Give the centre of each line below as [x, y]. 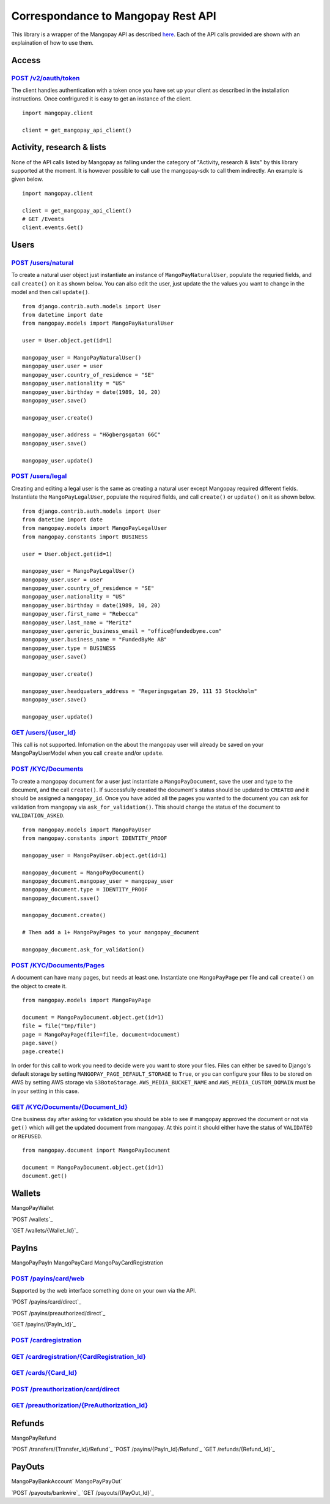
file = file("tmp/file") [59, 1026]
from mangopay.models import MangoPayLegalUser [95, 528]
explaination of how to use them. [53, 42]
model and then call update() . [50, 292]
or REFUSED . [27, 1136]
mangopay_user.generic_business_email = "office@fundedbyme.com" [122, 631]
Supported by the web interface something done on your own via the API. [104, 1291]
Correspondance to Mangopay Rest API [114, 16]
